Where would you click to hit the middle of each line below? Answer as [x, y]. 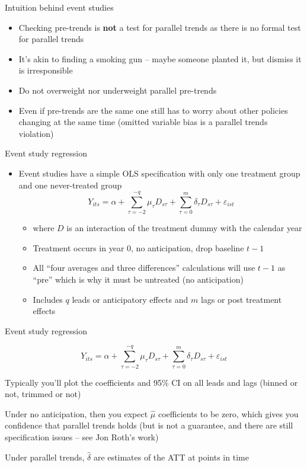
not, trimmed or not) [43, 394]
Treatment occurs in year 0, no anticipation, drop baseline [138, 247]
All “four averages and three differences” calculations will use [144, 268]
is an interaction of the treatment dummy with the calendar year [184, 228]
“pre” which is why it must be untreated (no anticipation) [138, 279]
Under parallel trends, [45, 457]
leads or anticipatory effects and [130, 299]
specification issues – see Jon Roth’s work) [82, 436]
